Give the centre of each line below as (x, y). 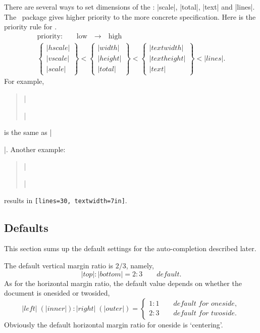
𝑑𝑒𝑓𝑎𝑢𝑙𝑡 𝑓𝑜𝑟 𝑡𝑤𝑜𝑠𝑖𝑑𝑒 (204, 314)
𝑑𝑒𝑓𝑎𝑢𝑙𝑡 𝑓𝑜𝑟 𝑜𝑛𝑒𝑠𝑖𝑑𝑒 (204, 304)
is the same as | (28, 132)
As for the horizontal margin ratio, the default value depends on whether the (123, 283)
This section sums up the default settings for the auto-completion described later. (130, 248)
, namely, (140, 266)
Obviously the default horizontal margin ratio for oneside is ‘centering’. (114, 324)
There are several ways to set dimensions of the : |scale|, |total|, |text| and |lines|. (129, 7)
